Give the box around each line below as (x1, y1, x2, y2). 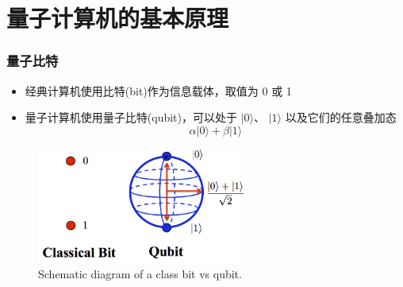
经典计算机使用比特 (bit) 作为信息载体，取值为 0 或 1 (25, 82, 292, 99)
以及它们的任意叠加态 (285, 109, 397, 126)
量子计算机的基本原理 (6, 2, 229, 34)
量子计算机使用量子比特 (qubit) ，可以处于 (25, 109, 237, 126)
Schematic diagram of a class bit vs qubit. (38, 266, 242, 282)
